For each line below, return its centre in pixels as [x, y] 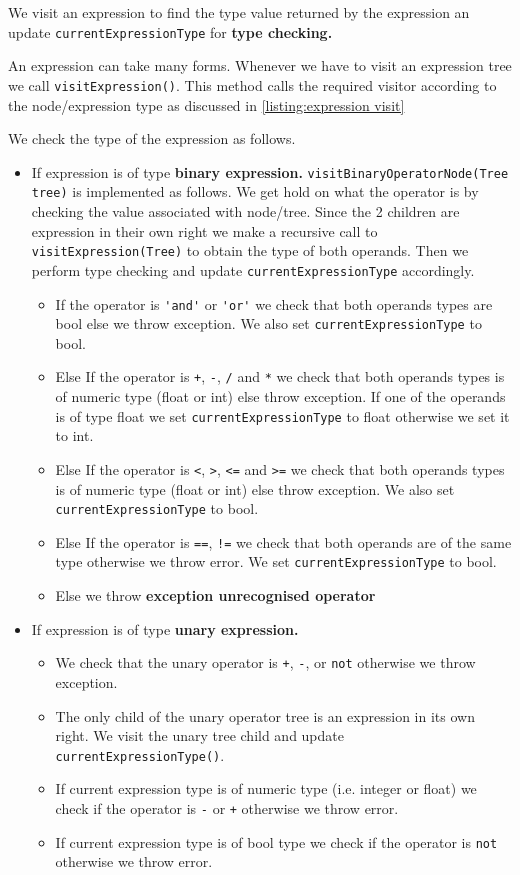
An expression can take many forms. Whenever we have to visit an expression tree [260, 65]
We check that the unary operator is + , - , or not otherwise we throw [265, 662]
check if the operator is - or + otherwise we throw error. [227, 808]
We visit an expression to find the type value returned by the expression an [239, 12]
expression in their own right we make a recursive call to [204, 230]
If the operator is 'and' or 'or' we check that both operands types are [274, 303]
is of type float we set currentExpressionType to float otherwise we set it [282, 415]
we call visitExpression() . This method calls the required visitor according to [252, 84]
